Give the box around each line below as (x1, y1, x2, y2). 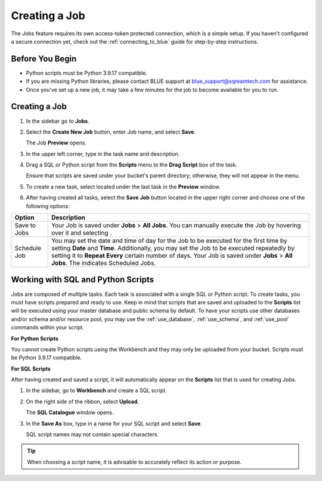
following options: (26, 202, 70, 209)
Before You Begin (11, 54, 77, 64)
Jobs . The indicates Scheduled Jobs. (51, 259, 156, 267)
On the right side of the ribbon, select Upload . (26, 397, 140, 405)
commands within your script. (11, 324, 85, 331)
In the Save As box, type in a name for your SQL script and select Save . (26, 420, 202, 427)
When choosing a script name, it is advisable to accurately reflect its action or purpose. (27, 458, 241, 465)
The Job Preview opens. (26, 139, 86, 146)
